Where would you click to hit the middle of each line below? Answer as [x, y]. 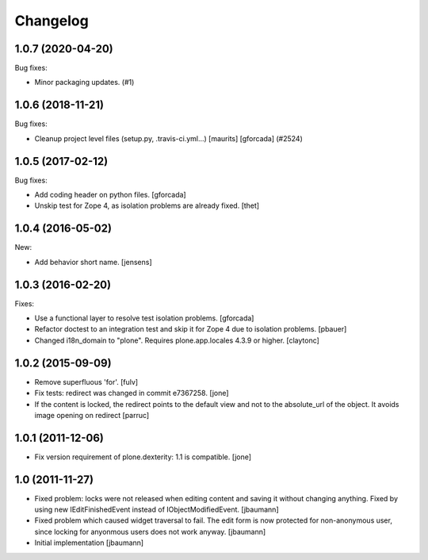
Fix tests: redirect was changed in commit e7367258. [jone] [132, 393]
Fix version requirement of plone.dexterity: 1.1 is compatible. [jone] [143, 457]
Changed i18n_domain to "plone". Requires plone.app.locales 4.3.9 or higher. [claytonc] [177, 340]
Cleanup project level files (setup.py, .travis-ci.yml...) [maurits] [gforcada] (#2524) [168, 138]
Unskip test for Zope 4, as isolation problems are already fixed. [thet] [147, 205]
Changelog [52, 21]
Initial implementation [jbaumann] [89, 543]
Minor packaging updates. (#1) [84, 82]
